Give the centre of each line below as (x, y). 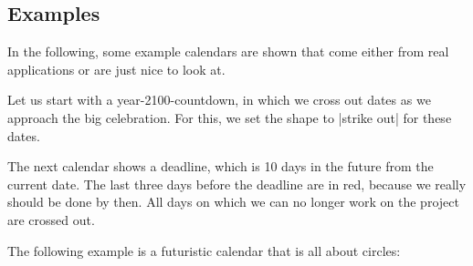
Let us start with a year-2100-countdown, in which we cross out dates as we (219, 100)
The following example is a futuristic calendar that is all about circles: (204, 250)
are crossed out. (51, 219)
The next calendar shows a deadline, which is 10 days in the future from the (221, 166)
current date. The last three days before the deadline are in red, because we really (237, 184)
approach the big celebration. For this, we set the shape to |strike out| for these (230, 117)
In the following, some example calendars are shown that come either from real (228, 51)
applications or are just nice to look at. (116, 69)
